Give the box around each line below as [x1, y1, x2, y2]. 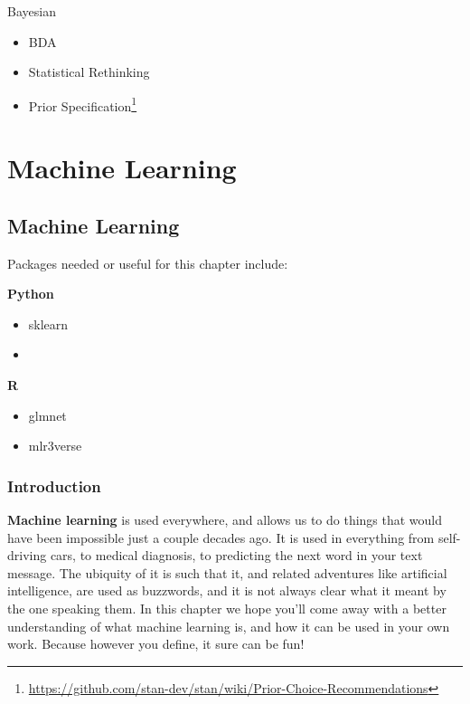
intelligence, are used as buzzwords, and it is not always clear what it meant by [7, 581, 446, 600]
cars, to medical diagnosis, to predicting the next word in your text [50, 546, 423, 565]
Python [7, 284, 54, 303]
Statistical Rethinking [28, 62, 150, 81]
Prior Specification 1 [28, 93, 137, 115]
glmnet [28, 405, 67, 424]
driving [7, 546, 47, 565]
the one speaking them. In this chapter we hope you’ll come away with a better [7, 598, 446, 617]
